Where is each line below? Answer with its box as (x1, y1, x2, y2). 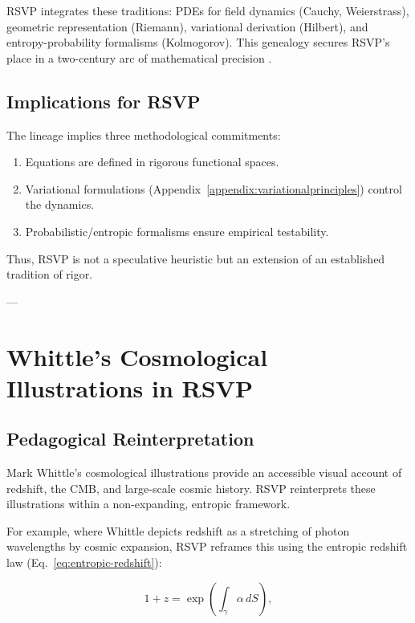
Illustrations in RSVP (6, 371, 253, 404)
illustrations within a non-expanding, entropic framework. (6, 495, 291, 512)
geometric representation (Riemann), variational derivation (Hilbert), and (6, 18, 368, 35)
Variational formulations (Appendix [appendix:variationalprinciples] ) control (25, 180, 402, 197)
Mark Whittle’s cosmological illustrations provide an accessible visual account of (6, 464, 402, 481)
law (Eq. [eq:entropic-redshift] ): (6, 554, 162, 571)
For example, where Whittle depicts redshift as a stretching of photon (6, 522, 350, 539)
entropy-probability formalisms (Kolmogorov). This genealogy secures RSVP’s (6, 34, 390, 51)
